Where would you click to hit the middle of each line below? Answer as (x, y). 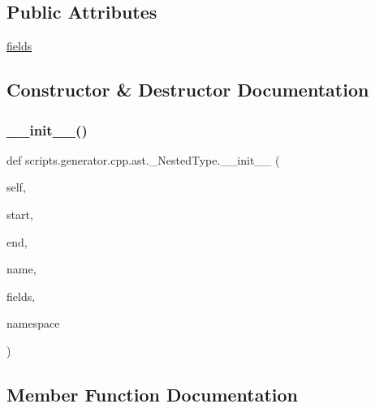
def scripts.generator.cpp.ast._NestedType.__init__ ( (143, 159)
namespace (33, 323)
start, (20, 214)
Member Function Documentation (153, 394)
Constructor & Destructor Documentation (188, 90)
